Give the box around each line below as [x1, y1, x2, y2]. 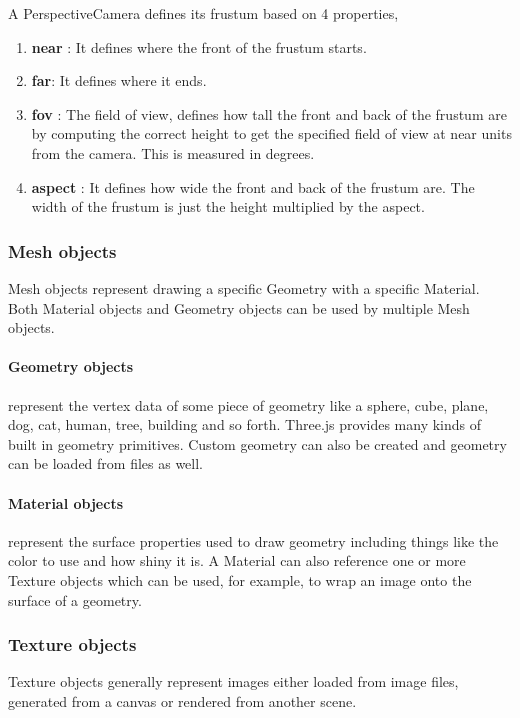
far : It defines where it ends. [31, 70, 207, 91]
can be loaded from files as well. [8, 453, 204, 474]
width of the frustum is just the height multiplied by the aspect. [31, 196, 425, 217]
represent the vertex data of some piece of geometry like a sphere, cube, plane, [8, 394, 489, 415]
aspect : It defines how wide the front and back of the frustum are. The [31, 176, 475, 197]
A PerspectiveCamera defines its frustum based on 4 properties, [8, 3, 399, 23]
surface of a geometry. [8, 589, 142, 610]
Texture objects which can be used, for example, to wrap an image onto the [8, 569, 472, 590]
